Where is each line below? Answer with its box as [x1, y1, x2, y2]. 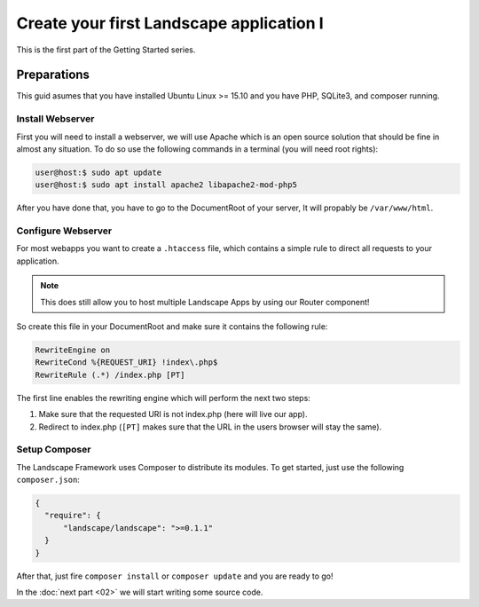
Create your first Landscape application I [16, 13, 324, 33]
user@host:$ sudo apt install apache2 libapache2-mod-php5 [35, 180, 297, 190]
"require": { [44, 510, 101, 521]
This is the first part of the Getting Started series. [16, 44, 196, 55]
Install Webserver [16, 113, 95, 125]
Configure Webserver [16, 225, 113, 237]
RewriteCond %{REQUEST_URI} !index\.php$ [35, 358, 218, 367]
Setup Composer [16, 444, 91, 456]
